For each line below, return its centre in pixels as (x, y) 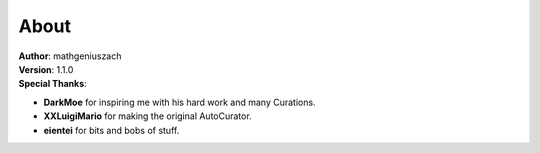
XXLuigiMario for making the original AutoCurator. (147, 116)
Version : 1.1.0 (46, 69)
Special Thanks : (52, 84)
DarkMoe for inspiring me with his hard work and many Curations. (179, 102)
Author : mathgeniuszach (70, 56)
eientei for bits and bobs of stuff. (111, 130)
